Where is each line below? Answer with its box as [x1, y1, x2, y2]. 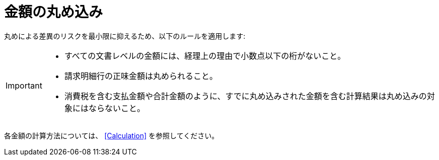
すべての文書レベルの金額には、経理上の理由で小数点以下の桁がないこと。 [64, 50, 346, 61]
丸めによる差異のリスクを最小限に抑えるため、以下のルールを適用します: [4, 31, 246, 40]
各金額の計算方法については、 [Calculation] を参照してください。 [4, 131, 219, 140]
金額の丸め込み [4, 4, 103, 21]
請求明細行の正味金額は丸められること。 [64, 70, 217, 81]
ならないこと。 [88, 103, 145, 113]
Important [6, 80, 42, 91]
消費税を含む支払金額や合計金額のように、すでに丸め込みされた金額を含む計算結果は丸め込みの [64, 91, 427, 101]
